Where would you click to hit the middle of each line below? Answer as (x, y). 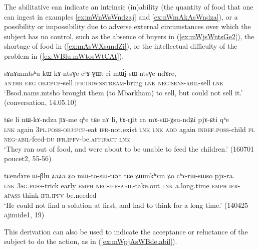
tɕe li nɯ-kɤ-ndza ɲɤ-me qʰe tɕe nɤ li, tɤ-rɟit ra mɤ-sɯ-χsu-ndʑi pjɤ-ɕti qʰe (116, 119)
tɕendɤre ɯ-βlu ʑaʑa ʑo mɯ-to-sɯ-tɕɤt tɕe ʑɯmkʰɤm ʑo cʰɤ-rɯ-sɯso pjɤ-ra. (119, 175)
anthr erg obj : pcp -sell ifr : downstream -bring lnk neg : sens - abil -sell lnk (114, 83)
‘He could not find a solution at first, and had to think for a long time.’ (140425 (126, 205)
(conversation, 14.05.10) (41, 102)
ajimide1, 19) (24, 215)
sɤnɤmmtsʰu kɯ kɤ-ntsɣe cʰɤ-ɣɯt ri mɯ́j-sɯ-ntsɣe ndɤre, (90, 73)
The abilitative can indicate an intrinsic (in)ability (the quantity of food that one (129, 7)
